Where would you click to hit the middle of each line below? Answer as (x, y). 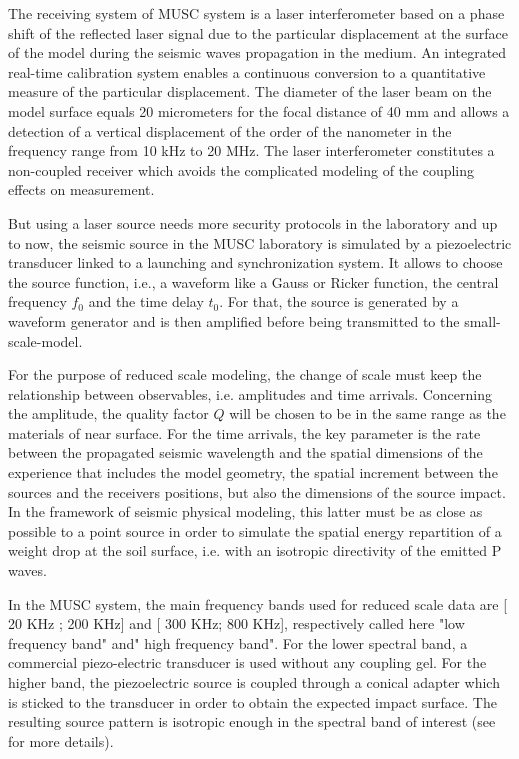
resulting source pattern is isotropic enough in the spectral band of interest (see (252, 721)
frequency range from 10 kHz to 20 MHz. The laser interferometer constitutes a (251, 150)
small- (482, 320)
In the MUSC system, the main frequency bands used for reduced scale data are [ (258, 603)
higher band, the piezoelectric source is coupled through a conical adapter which (254, 682)
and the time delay (146, 301)
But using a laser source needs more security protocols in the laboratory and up (253, 222)
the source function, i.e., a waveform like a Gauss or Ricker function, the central (253, 281)
